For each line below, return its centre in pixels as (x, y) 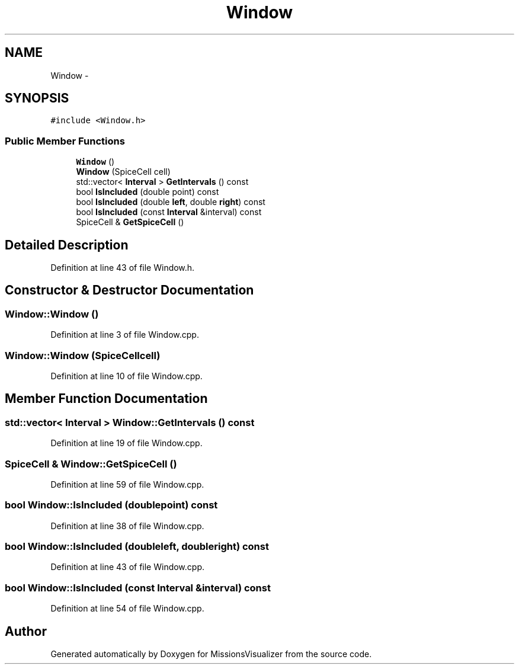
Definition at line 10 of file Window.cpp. (126, 376)
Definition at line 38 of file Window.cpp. (127, 526)
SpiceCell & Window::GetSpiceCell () (91, 464)
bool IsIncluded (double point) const (148, 192)
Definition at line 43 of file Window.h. (123, 268)
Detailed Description (67, 245)
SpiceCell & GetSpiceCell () (130, 222)
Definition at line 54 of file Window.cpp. (127, 609)
